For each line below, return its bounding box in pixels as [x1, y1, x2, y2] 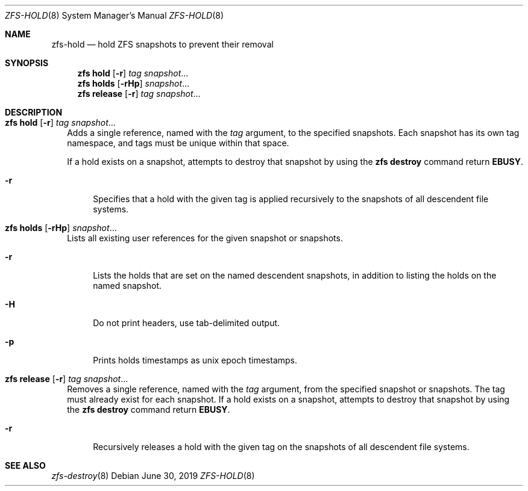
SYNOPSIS [5, 58, 49, 68]
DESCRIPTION [5, 107, 63, 117]
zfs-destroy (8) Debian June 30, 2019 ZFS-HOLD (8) [51, 471, 255, 481]
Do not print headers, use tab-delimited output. [93, 318, 280, 328]
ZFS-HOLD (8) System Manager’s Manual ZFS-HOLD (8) [5, 10, 224, 20]
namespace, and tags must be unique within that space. [67, 138, 289, 148]
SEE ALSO [5, 460, 46, 471]
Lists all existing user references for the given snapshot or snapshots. [67, 233, 343, 243]
